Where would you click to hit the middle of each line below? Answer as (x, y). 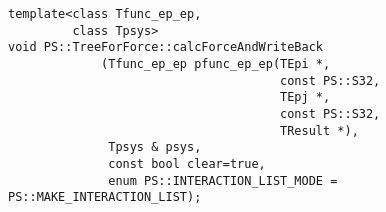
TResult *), (319, 130)
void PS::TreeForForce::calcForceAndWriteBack (165, 47)
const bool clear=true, (187, 163)
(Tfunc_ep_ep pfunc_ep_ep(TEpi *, (216, 63)
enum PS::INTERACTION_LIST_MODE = (223, 180)
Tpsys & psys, (155, 147)
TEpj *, (305, 97)
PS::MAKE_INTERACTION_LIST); (105, 197)
